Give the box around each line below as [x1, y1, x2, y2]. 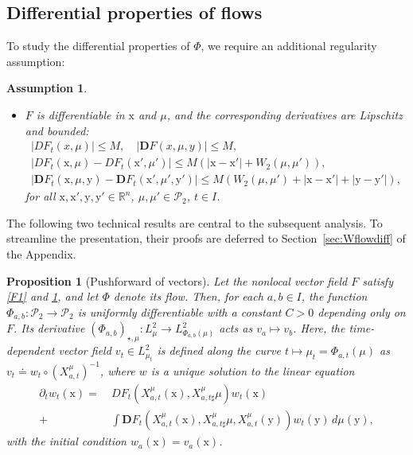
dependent [6, 342, 55, 359]
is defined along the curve [157, 342, 281, 359]
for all [25, 188, 56, 204]
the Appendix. [6, 246, 76, 262]
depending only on [318, 303, 406, 320]
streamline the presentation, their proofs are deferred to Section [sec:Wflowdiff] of [6, 230, 406, 247]
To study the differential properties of [6, 37, 190, 54]
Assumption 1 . [6, 80, 88, 96]
